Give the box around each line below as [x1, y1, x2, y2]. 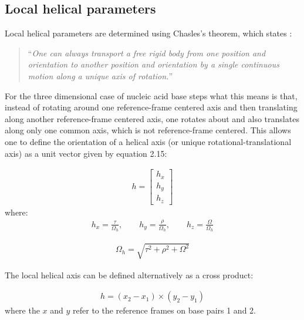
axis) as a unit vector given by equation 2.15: [5, 147, 167, 159]
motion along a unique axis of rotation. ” [28, 69, 173, 82]
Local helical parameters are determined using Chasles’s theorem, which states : [5, 27, 292, 39]
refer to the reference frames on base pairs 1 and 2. [73, 304, 256, 316]
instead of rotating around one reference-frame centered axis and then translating [5, 101, 298, 113]
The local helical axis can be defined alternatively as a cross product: [5, 268, 254, 281]
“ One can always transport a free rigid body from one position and [28, 46, 266, 59]
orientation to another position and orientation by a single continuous [28, 58, 279, 70]
